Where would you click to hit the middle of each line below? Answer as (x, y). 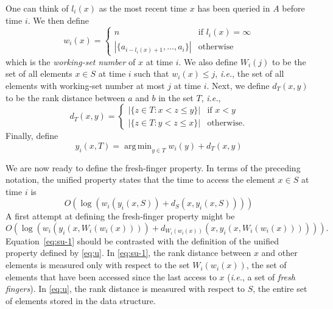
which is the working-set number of (71, 61)
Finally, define (32, 136)
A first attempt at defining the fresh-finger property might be (120, 216)
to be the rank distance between (65, 97)
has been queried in (234, 8)
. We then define (58, 20)
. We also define (208, 61)
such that (152, 73)
